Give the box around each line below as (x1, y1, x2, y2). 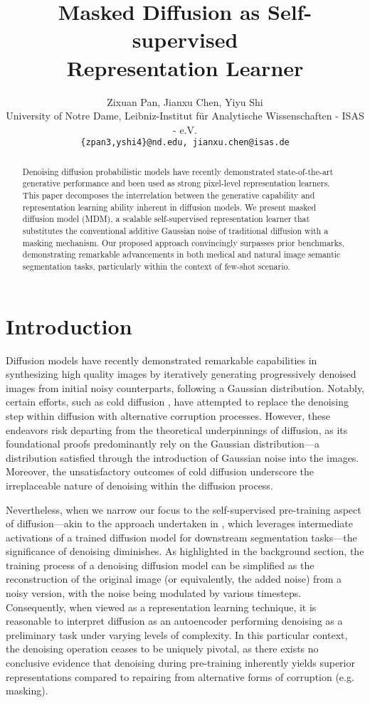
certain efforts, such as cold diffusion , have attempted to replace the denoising (6, 394, 349, 409)
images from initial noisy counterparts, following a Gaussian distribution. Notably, (6, 380, 365, 395)
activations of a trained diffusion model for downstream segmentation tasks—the (6, 529, 357, 544)
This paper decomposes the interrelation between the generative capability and (22, 189, 315, 201)
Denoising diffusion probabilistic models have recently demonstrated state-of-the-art (22, 165, 334, 177)
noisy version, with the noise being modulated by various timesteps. (6, 586, 302, 601)
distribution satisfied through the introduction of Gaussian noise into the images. (6, 450, 359, 465)
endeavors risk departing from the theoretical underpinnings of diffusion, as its (6, 422, 348, 437)
